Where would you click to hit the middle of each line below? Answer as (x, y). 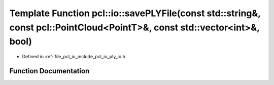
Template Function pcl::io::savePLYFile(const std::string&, (135, 13)
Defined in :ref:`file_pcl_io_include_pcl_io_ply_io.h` (74, 57)
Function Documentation (49, 71)
